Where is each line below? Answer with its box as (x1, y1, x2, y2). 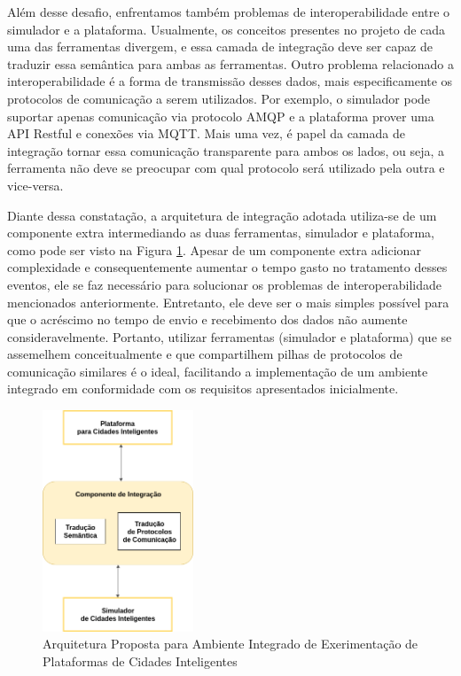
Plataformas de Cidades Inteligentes (43, 651, 238, 670)
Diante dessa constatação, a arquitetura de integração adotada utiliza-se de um (7, 206, 437, 224)
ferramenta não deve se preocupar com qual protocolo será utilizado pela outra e (7, 159, 445, 177)
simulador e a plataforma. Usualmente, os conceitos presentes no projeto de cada (7, 19, 446, 38)
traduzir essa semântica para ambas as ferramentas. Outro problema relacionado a (7, 54, 454, 73)
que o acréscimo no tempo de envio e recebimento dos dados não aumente (7, 310, 408, 329)
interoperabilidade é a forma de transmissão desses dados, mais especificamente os (7, 72, 453, 90)
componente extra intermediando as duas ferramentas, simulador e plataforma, (7, 223, 434, 242)
